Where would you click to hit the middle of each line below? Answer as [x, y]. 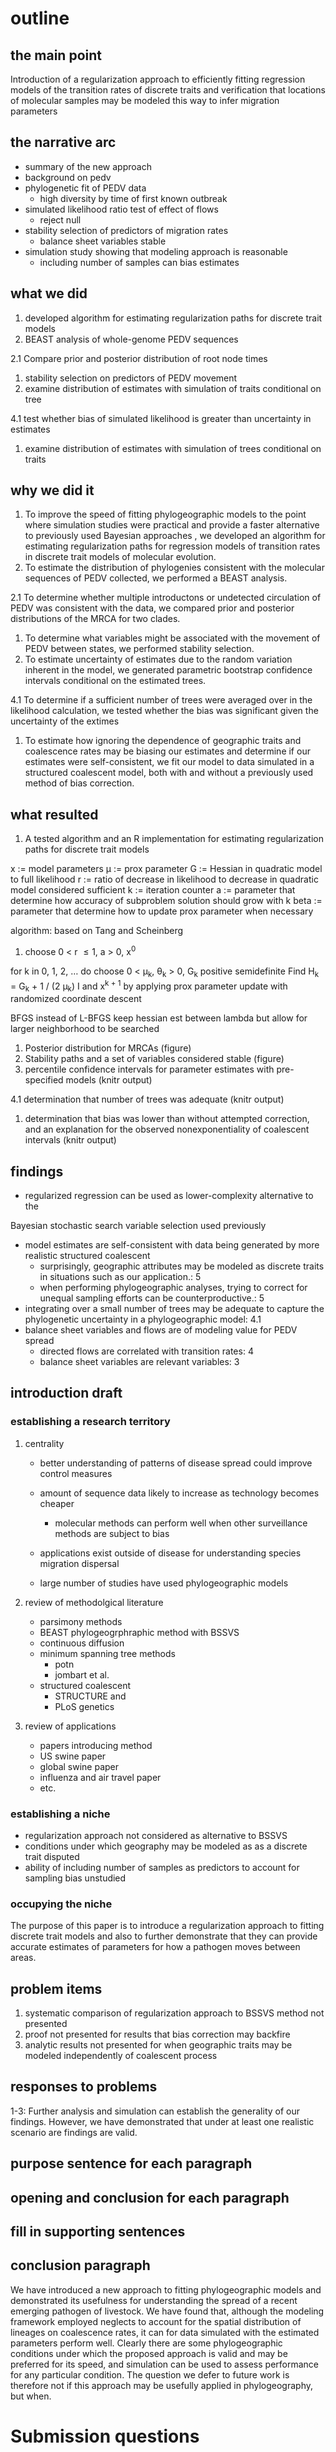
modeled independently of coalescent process [121, 2056]
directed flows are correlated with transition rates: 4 [146, 1351]
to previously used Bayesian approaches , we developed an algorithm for [175, 536]
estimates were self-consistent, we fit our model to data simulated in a [169, 762]
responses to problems [84, 2087]
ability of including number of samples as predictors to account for [162, 1867]
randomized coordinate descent [76, 999]
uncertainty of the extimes [65, 721]
